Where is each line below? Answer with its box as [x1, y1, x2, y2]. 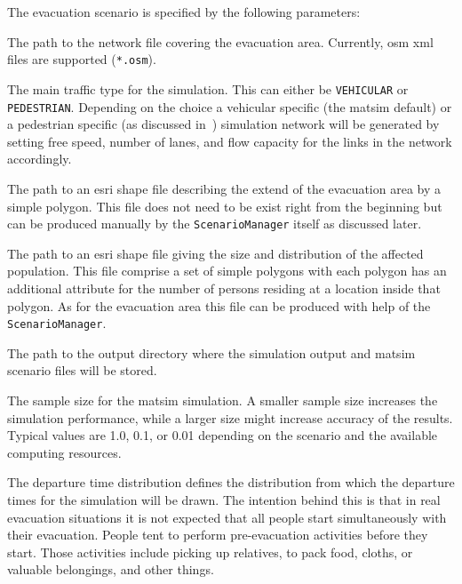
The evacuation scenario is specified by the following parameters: [7, 3, 361, 20]
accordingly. [7, 149, 72, 168]
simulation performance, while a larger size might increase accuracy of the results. [7, 408, 453, 427]
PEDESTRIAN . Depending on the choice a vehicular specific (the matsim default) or [7, 97, 452, 116]
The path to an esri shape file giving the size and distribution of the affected [7, 244, 424, 262]
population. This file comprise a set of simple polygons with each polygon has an [7, 261, 447, 280]
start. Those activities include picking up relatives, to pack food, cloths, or [7, 542, 413, 561]
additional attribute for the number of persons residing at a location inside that [7, 278, 441, 297]
